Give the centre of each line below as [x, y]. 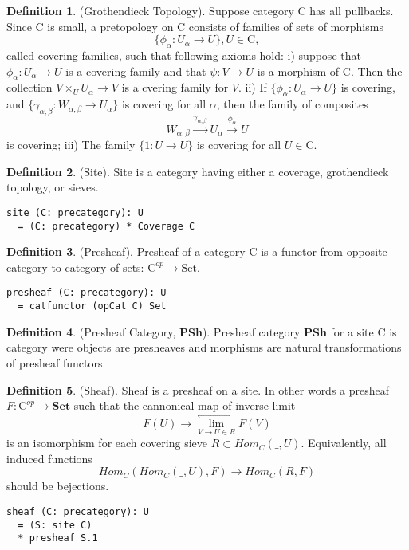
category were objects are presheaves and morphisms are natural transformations [204, 347]
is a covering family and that [136, 71]
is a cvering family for [175, 87]
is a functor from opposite [324, 251]
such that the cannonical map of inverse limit [185, 405]
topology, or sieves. [53, 187]
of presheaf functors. [56, 362]
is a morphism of [298, 71]
